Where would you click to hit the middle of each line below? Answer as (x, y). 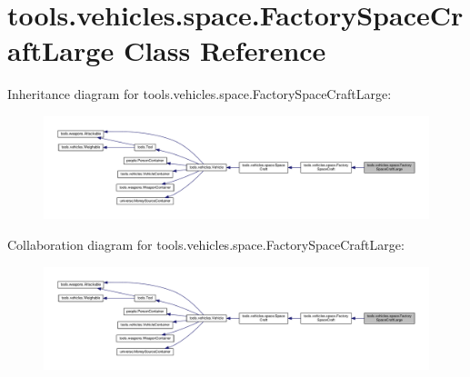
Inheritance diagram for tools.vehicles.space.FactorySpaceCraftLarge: (200, 94)
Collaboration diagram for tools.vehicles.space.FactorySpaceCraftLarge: (206, 244)
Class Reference (225, 50)
